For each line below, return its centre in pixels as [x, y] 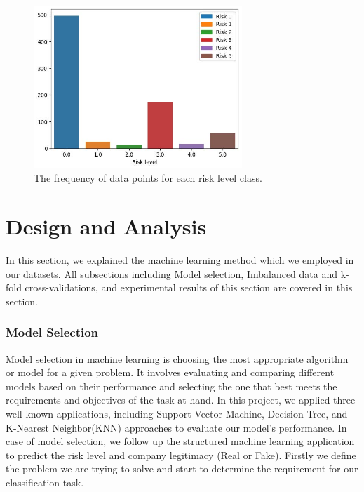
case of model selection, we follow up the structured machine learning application [180, 441]
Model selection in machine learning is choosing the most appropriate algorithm [177, 358]
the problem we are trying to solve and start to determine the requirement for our [182, 468]
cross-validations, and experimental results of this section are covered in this [189, 287]
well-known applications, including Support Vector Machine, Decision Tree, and [177, 414]
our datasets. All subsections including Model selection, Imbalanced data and [172, 273]
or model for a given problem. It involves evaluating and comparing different [170, 372]
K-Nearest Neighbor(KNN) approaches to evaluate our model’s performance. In [176, 427]
